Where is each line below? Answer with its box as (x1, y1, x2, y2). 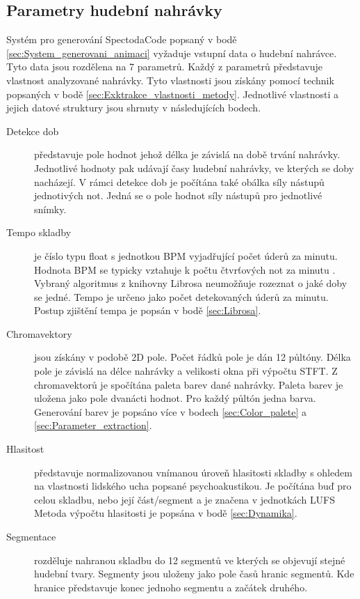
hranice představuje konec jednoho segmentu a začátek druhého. (34, 579, 308, 594)
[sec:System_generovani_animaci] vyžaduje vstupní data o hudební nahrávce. (6, 45, 337, 60)
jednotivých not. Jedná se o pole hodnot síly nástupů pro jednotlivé (34, 188, 322, 203)
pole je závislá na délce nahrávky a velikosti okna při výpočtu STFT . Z (34, 364, 338, 378)
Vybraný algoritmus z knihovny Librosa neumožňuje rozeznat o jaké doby (34, 276, 347, 290)
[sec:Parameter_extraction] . (34, 418, 152, 433)
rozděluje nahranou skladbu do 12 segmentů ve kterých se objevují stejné (34, 552, 345, 567)
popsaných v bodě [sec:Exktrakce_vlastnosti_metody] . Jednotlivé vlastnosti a (6, 86, 339, 101)
